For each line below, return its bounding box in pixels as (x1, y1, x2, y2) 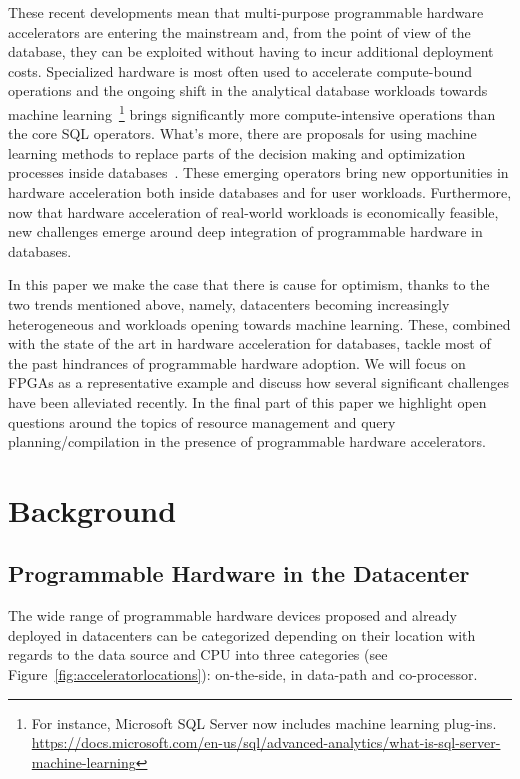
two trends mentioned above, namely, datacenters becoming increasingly (8, 293, 450, 314)
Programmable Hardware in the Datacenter (8, 558, 470, 589)
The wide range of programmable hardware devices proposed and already (8, 605, 457, 626)
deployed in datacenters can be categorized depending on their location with (8, 624, 476, 645)
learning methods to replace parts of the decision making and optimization (8, 142, 466, 163)
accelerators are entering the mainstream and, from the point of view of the (8, 21, 471, 42)
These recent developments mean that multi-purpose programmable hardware (8, 2, 484, 22)
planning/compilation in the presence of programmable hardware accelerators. (8, 431, 486, 452)
